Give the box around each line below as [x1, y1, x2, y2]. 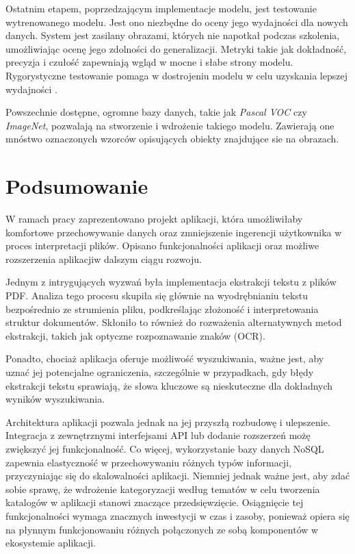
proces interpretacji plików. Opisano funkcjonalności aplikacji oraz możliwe [5, 238, 319, 253]
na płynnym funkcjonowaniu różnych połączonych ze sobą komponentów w [5, 522, 319, 536]
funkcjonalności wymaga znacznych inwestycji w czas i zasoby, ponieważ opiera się [5, 508, 350, 522]
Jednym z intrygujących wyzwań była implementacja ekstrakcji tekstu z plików [5, 275, 337, 289]
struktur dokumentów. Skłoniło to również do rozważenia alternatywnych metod [5, 315, 342, 329]
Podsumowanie [5, 172, 148, 200]
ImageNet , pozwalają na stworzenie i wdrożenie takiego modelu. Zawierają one [5, 118, 334, 132]
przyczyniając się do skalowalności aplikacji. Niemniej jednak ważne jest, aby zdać [5, 468, 350, 483]
